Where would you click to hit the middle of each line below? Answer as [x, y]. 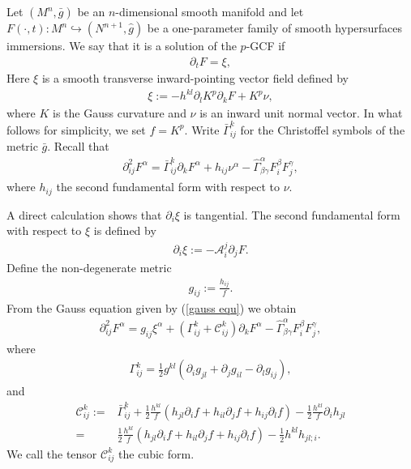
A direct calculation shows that [84, 214]
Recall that [81, 146]
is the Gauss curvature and [120, 112]
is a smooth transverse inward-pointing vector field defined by [195, 78]
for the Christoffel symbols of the [323, 129]
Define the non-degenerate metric [89, 268]
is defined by [125, 230]
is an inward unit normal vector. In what [301, 112]
